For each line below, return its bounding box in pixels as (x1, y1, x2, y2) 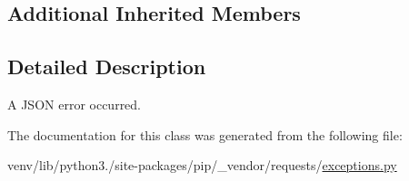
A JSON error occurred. (7, 94, 142, 113)
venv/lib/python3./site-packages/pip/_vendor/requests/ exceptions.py (7, 156, 397, 175)
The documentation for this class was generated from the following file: (7, 125, 403, 144)
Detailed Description (7, 52, 206, 81)
